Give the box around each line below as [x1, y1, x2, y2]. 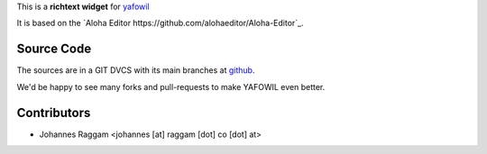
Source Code [16, 41, 92, 57]
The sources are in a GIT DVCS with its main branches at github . [16, 65, 255, 76]
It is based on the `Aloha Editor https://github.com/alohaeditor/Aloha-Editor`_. [16, 18, 304, 29]
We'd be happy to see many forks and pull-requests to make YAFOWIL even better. [16, 81, 326, 92]
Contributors [16, 104, 91, 121]
